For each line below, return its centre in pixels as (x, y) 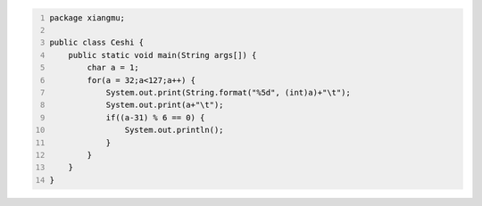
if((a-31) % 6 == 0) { (155, 117)
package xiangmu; (87, 17)
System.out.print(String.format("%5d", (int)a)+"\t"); (229, 92)
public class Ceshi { (97, 43)
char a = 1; (113, 68)
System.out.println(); (174, 130)
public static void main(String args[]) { (162, 55)
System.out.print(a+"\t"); (165, 105)
